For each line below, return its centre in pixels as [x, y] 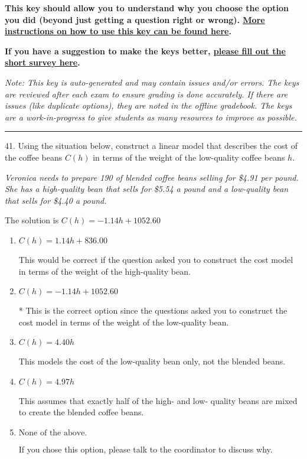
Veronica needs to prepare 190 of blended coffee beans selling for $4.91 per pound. [152, 177]
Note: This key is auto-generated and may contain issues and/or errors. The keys [152, 82]
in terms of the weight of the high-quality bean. [104, 271]
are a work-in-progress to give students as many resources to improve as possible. [151, 117]
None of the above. [53, 433]
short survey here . [43, 62]
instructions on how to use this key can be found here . [118, 31]
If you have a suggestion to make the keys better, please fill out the [145, 51]
